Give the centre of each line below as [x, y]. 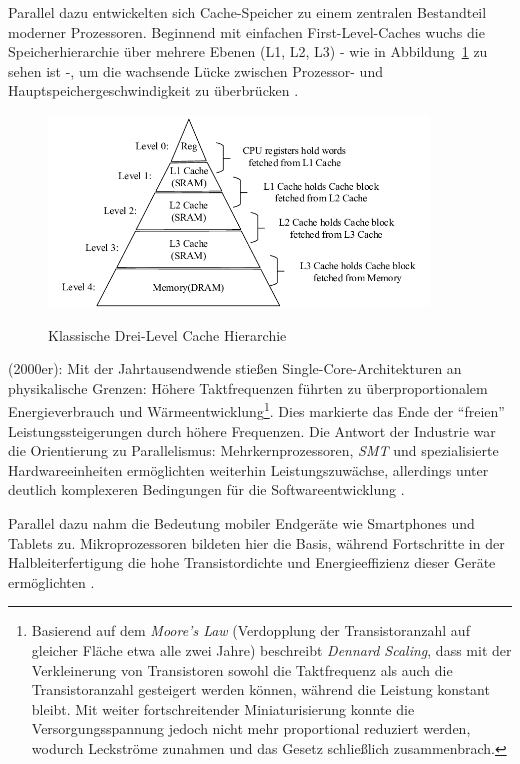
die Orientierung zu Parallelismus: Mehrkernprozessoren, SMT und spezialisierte [253, 450]
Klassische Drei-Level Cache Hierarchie [167, 334]
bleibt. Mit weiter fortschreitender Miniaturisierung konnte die [223, 708]
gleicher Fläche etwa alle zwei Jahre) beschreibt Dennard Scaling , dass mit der [271, 649]
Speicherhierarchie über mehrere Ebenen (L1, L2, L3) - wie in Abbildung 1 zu [248, 51]
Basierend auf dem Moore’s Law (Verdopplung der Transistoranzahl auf [250, 630]
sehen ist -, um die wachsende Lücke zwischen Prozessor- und [195, 70]
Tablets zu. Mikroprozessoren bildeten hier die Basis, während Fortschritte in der [256, 542]
